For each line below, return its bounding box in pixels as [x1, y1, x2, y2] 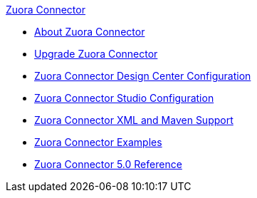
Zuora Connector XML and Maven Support [34, 114, 234, 126]
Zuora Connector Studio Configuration [34, 92, 214, 104]
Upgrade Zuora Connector [34, 48, 158, 60]
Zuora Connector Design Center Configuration [34, 70, 251, 82]
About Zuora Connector [34, 26, 145, 38]
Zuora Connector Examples [34, 136, 162, 148]
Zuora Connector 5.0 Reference [34, 158, 182, 170]
